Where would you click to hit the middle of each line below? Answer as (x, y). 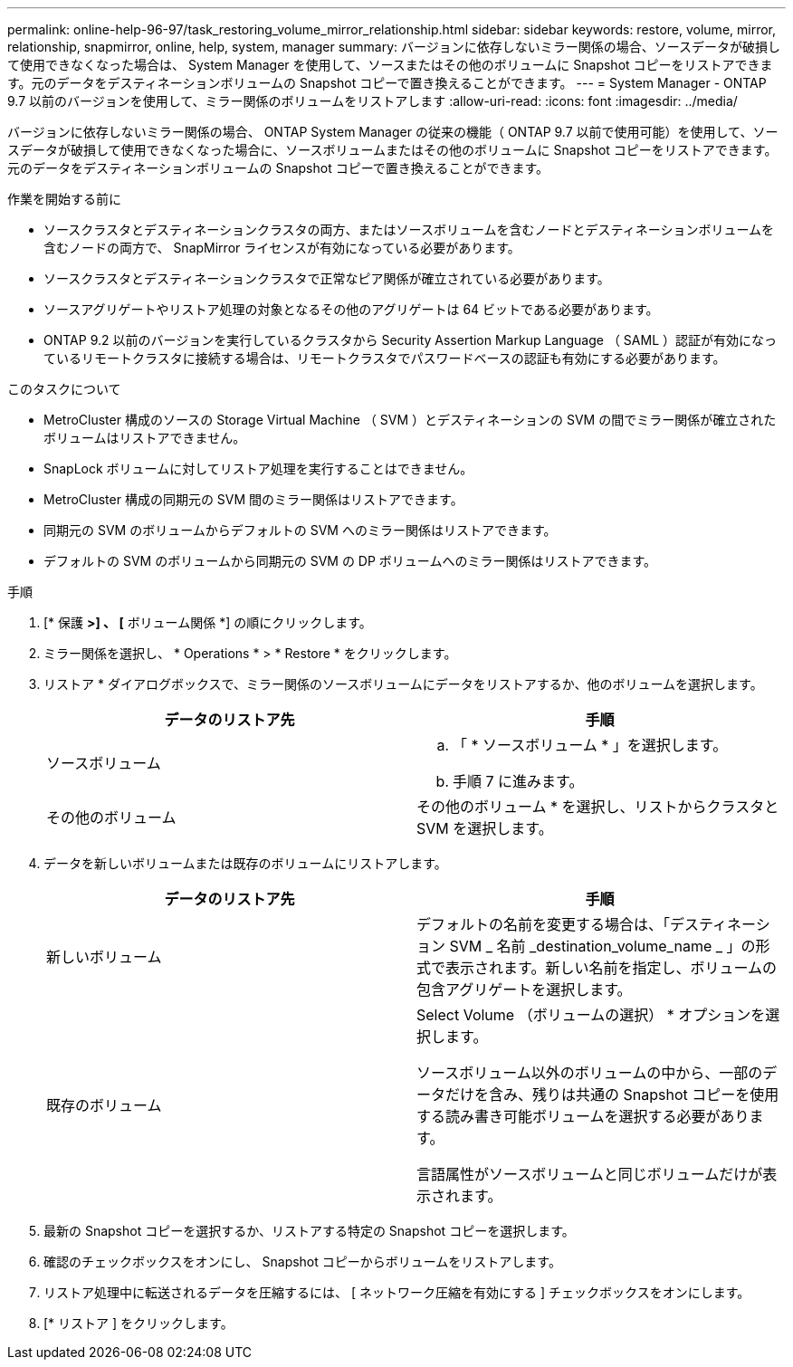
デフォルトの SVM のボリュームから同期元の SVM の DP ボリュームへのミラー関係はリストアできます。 (350, 561)
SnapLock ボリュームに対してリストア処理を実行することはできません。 (258, 468)
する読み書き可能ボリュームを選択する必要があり (583, 1116)
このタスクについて (64, 389)
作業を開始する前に (64, 199)
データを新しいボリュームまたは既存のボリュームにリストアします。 (245, 863)
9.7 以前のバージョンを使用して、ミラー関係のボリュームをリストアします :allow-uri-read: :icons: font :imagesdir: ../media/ (373, 101)
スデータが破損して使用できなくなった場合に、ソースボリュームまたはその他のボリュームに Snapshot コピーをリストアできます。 (392, 150)
